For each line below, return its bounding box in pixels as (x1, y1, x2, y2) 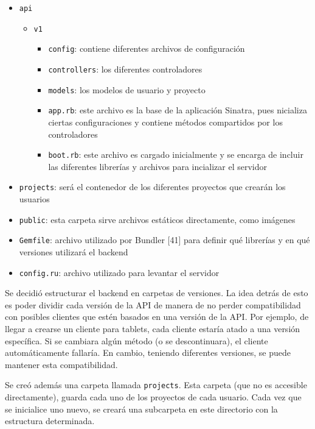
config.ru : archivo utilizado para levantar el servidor (19, 266, 220, 278)
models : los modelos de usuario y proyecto (48, 83, 206, 96)
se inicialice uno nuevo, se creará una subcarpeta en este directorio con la (5, 402, 278, 415)
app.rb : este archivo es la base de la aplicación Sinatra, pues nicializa (48, 104, 307, 116)
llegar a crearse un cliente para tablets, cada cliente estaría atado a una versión (5, 322, 300, 335)
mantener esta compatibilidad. (5, 358, 118, 370)
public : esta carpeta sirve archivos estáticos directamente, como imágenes (19, 213, 296, 225)
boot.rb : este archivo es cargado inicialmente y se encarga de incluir (48, 148, 303, 161)
